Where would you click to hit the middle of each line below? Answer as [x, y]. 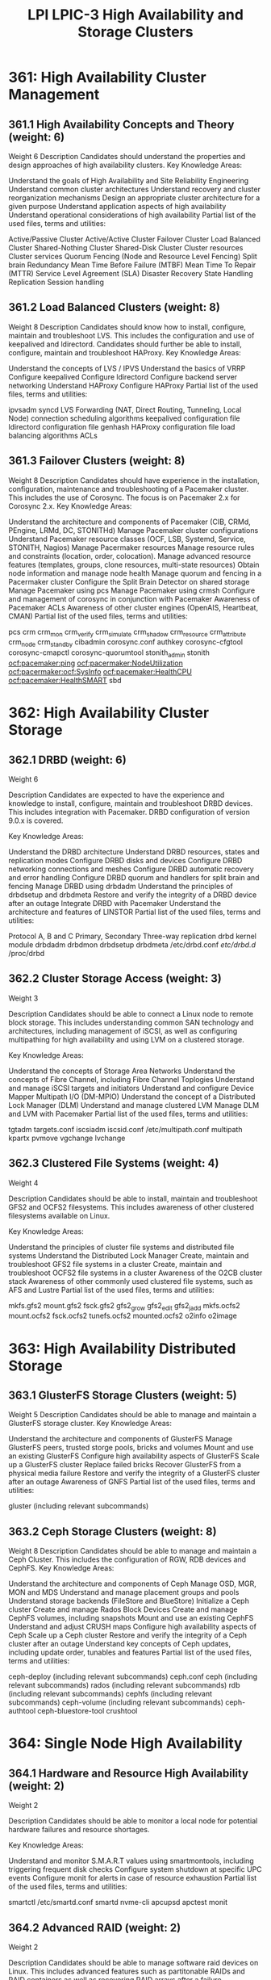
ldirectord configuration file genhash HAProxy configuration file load [122, 426]
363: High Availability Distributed [122, 1348]
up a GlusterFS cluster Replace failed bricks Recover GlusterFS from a [125, 1465]
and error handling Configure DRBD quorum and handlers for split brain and [134, 878]
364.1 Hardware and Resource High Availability [128, 1773]
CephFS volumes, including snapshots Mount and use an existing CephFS [131, 1618]
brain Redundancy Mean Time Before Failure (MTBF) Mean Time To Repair [132, 265]
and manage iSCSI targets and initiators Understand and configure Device [131, 1088]
